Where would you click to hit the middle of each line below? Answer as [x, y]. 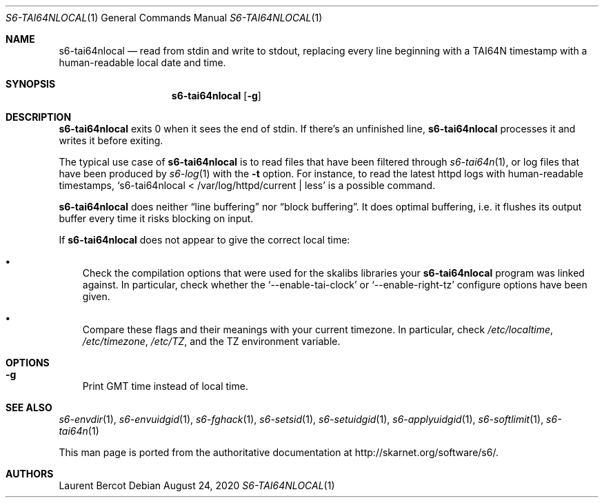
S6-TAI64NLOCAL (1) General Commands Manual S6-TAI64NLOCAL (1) [164, 18]
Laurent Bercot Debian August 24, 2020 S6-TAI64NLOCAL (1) [197, 485]
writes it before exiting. [111, 140]
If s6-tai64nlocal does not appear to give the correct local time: [204, 240]
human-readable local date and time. [142, 62]
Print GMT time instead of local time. [165, 386]
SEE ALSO [29, 407]
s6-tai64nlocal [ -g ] [216, 96]
